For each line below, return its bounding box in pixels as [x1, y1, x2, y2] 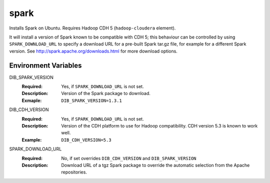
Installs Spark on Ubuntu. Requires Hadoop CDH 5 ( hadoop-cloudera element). [9, 25, 176, 31]
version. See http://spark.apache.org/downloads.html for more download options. [9, 48, 177, 54]
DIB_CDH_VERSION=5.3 [61, 137, 112, 142]
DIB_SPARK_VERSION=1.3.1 [61, 97, 122, 103]
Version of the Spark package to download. [61, 90, 151, 96]
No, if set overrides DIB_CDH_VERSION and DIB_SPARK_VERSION [61, 155, 197, 161]
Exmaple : [21, 97, 42, 103]
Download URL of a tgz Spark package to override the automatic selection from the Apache [61, 162, 250, 168]
